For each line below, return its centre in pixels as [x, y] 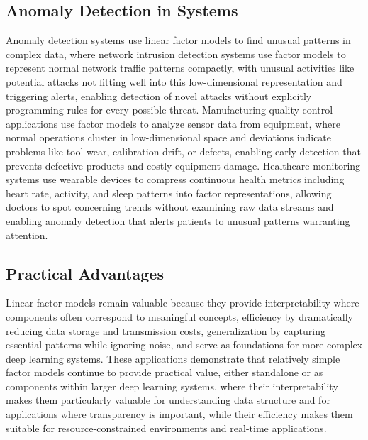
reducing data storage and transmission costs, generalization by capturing [166, 330]
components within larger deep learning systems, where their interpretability [172, 386]
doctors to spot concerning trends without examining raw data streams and [170, 207]
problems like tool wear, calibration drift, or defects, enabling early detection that [183, 151]
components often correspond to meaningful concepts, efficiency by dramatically [179, 316]
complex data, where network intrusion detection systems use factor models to [176, 54]
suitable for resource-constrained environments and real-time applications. [166, 428]
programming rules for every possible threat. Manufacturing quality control [169, 110]
